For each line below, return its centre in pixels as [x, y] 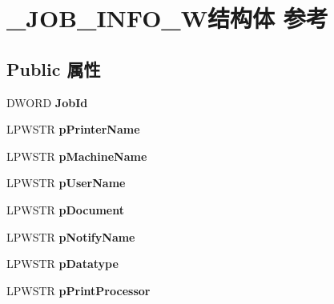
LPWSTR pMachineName [77, 156]
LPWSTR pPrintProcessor [78, 290]
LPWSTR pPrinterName [73, 129]
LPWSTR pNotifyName [71, 236]
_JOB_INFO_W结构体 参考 [167, 18]
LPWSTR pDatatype [62, 264]
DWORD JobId [47, 102]
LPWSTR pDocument [65, 209]
